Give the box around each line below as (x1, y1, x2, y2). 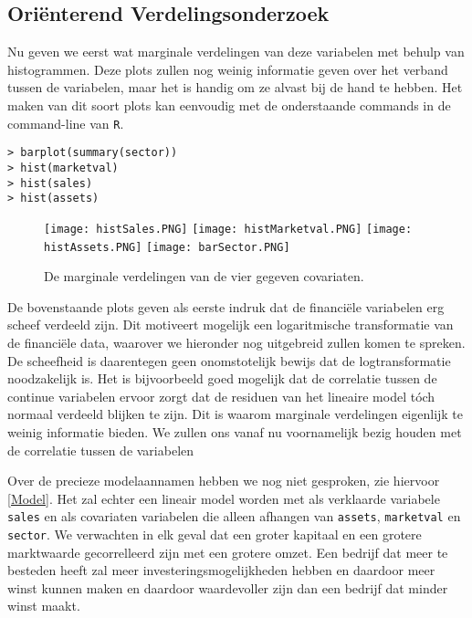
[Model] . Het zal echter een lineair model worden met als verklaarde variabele (7, 488, 440, 508)
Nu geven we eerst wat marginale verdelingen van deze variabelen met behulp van (7, 42, 465, 61)
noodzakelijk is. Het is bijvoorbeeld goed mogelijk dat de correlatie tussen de (7, 369, 437, 388)
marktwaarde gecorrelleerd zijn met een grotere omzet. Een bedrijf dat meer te (7, 542, 448, 561)
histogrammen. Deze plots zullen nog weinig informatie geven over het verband (7, 59, 448, 79)
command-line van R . (7, 113, 124, 132)
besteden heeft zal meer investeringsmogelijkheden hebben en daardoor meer (7, 560, 435, 580)
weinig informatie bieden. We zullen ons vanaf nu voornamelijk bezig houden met (7, 422, 462, 441)
